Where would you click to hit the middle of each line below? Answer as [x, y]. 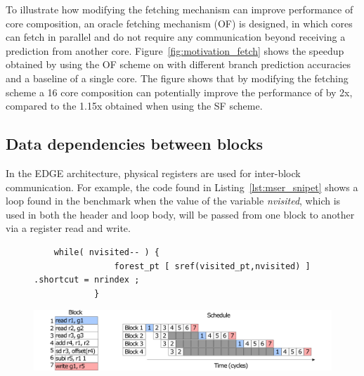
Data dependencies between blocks [134, 144]
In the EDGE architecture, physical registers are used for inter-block [153, 173]
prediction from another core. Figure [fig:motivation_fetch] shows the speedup [175, 50]
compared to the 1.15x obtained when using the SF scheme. [134, 106]
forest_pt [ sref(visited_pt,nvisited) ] [212, 266]
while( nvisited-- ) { [106, 252]
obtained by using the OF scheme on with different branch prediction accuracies [178, 64]
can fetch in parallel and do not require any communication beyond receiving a [176, 37]
